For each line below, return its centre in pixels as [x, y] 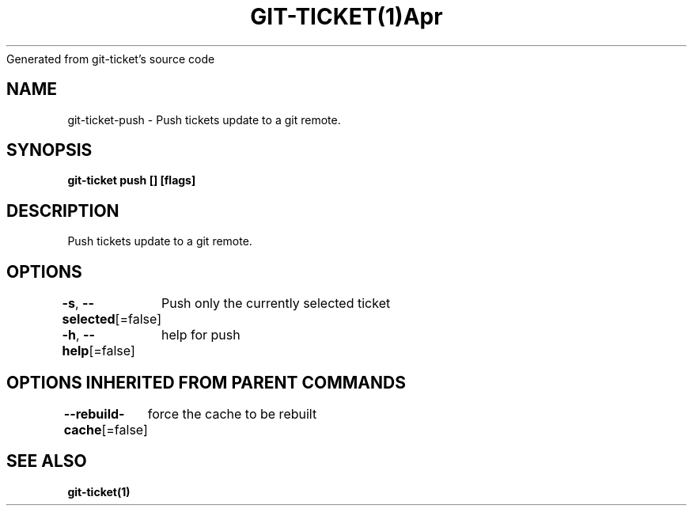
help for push [201, 335]
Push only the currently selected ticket [276, 303]
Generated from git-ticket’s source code [111, 59]
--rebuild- [94, 413]
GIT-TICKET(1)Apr [346, 17]
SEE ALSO [47, 461]
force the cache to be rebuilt [232, 413]
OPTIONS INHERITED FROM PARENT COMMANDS [206, 382]
